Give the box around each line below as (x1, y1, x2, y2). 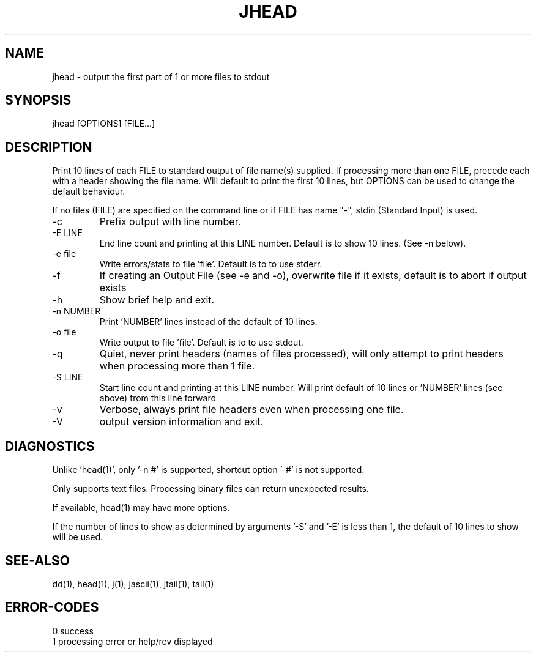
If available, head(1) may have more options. (52, 502, 230, 513)
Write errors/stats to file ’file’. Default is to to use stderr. (99, 259, 322, 270)
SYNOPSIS (5, 92, 72, 108)
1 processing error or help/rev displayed (52, 636, 213, 647)
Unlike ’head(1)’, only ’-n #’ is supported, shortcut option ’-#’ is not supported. (52, 464, 365, 475)
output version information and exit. (99, 415, 264, 428)
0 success (52, 625, 94, 636)
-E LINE (52, 228, 83, 239)
